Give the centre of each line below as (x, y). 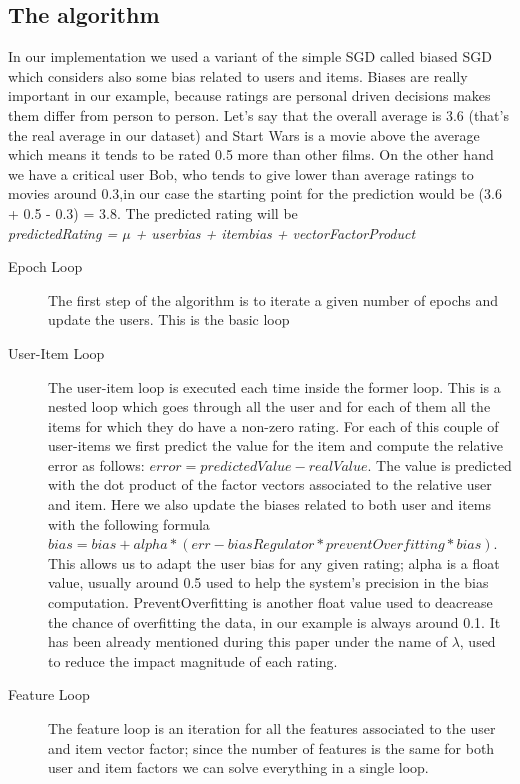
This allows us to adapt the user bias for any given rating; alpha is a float (274, 562)
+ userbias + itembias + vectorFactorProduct (275, 232)
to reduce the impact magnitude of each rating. (193, 660)
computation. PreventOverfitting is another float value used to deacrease (270, 602)
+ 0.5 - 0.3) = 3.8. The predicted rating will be (153, 212)
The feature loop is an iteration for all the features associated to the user (272, 728)
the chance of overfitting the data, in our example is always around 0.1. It (274, 621)
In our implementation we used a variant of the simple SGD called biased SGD (250, 56)
